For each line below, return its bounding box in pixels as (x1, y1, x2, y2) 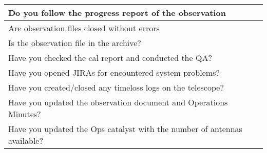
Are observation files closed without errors (8, 22, 160, 34)
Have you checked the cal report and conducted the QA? (8, 52, 212, 63)
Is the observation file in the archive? (8, 37, 141, 49)
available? (8, 135, 44, 146)
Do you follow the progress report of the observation (8, 7, 226, 18)
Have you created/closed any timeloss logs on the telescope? (8, 81, 224, 93)
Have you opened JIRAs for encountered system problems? (8, 67, 220, 78)
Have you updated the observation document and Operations (8, 96, 228, 108)
